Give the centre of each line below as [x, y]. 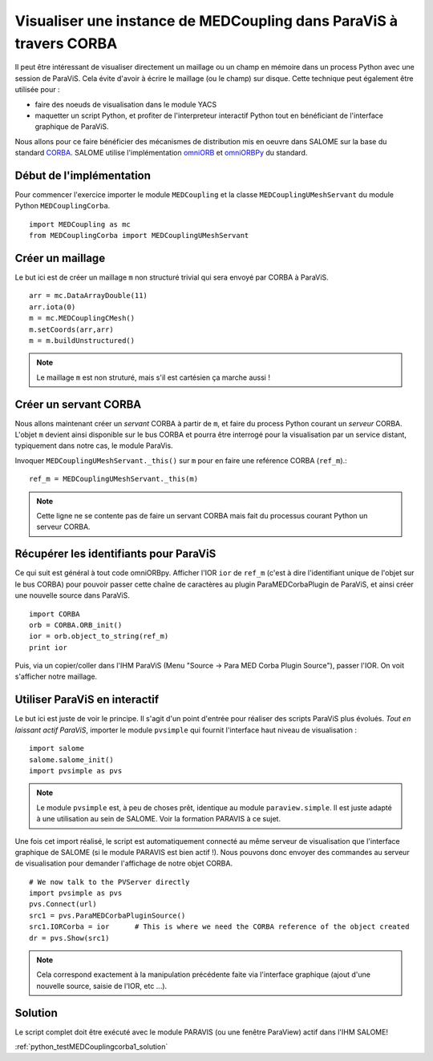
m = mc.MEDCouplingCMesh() [82, 318]
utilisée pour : [37, 90]
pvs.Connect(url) [63, 904]
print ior [48, 647]
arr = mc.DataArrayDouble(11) [89, 296]
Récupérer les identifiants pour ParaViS [115, 554]
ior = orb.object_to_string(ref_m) [99, 636]
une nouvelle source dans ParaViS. [72, 595]
